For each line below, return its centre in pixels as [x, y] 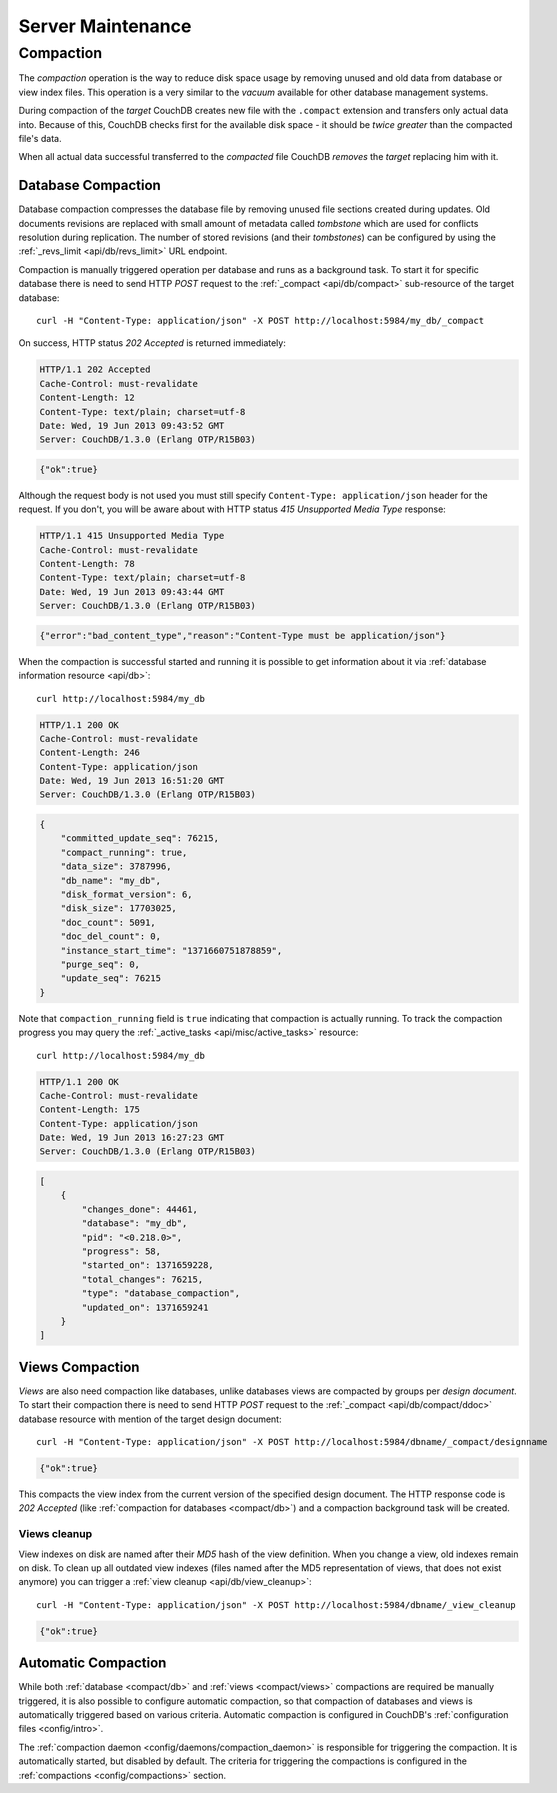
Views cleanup [55, 1534]
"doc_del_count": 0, [111, 936]
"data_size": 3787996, [116, 866]
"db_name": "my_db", [111, 880]
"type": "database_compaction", [160, 1293]
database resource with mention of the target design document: [150, 1419]
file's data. [40, 138]
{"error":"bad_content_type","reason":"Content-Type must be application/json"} [242, 635]
